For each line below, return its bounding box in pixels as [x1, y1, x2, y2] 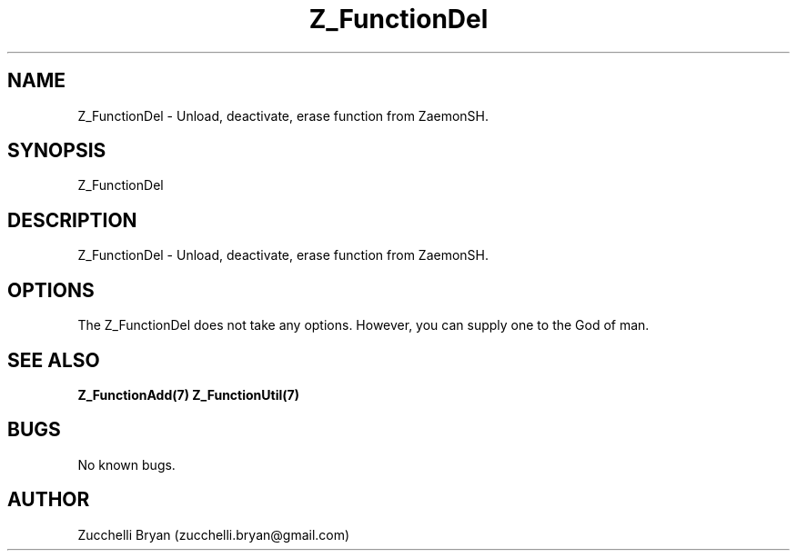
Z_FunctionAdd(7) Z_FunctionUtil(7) [77, 386, 299, 403]
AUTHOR [7, 488, 90, 512]
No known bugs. [77, 456, 176, 473]
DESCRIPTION [7, 208, 137, 232]
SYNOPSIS [7, 139, 106, 163]
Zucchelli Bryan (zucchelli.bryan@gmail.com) [77, 526, 350, 543]
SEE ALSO [7, 348, 100, 372]
